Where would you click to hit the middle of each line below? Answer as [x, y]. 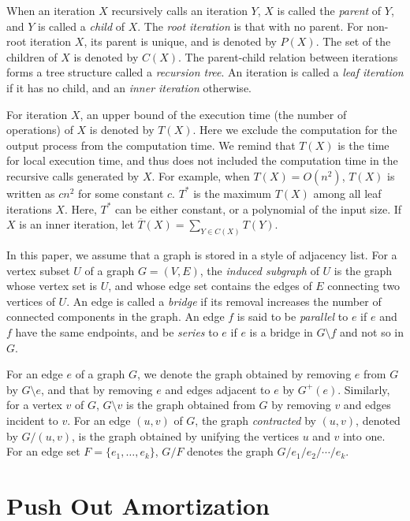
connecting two [364, 286]
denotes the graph [230, 451]
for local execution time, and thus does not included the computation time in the [202, 160]
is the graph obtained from [190, 405]
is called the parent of [329, 10]
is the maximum [233, 193]
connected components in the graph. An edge [116, 316]
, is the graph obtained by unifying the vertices [185, 435]
